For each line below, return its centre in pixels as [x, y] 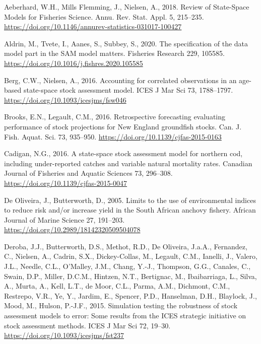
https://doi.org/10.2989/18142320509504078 [72, 229]
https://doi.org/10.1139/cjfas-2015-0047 [66, 183]
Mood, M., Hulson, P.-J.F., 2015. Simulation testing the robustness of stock [121, 305]
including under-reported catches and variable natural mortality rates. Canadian [128, 163]
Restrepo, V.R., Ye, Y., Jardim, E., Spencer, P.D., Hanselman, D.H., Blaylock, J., [130, 295]
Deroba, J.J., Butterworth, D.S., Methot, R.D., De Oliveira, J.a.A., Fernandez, [126, 246]
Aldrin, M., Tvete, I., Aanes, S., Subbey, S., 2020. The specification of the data [126, 43]
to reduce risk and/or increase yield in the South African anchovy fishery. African [130, 210]
